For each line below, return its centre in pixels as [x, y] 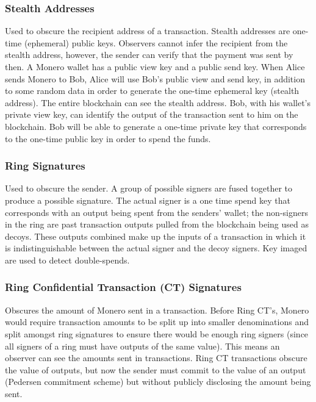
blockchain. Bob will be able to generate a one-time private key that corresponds [156, 126]
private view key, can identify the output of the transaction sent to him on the [152, 114]
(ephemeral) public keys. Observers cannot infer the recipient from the [156, 42]
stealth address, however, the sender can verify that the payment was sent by [149, 55]
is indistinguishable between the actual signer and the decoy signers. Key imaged [156, 248]
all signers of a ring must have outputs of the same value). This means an [142, 346]
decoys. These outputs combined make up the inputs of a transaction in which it [156, 236]
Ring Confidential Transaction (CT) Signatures [123, 287]
